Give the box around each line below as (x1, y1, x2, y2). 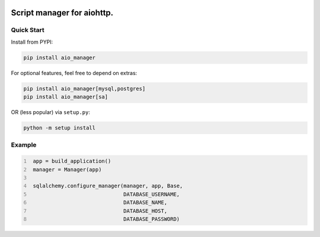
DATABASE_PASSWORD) (123, 216, 180, 222)
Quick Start (11, 26, 44, 34)
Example (11, 141, 37, 149)
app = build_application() (33, 158, 111, 165)
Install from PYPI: (11, 38, 53, 46)
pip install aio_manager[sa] (23, 93, 108, 100)
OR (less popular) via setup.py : (11, 109, 90, 116)
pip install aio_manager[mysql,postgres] (23, 85, 146, 92)
